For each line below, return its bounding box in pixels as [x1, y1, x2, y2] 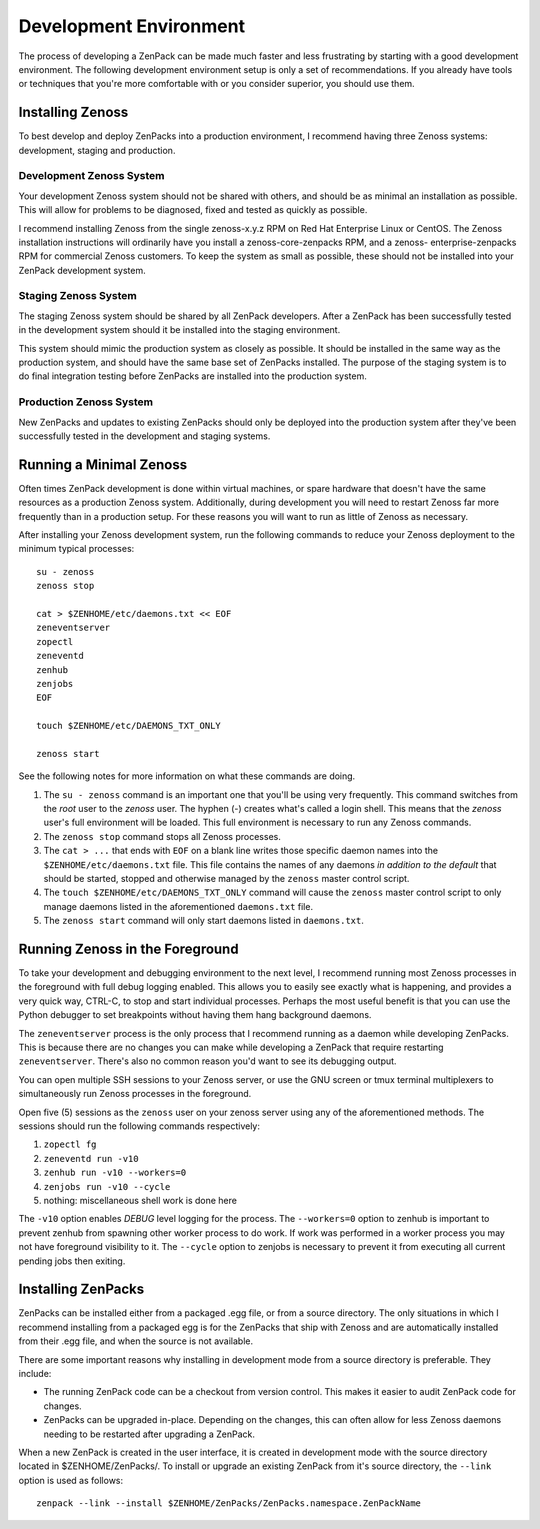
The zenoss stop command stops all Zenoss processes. [43, 830, 282, 842]
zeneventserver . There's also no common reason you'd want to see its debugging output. [18, 1055, 397, 1067]
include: [18, 1367, 52, 1379]
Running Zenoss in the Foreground [18, 941, 239, 957]
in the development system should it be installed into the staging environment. [18, 324, 341, 336]
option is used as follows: [18, 1474, 124, 1486]
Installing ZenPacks [18, 1281, 145, 1298]
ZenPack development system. [18, 264, 146, 276]
